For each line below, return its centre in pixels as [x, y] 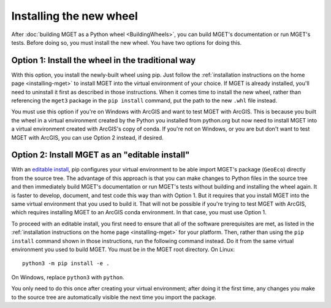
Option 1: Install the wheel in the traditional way [104, 60]
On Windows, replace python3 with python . [68, 277]
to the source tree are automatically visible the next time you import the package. [114, 297]
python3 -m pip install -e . [66, 264]
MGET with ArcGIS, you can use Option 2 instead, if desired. [87, 137]
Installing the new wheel [74, 16]
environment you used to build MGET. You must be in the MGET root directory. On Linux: [123, 249]
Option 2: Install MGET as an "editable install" [101, 155]
